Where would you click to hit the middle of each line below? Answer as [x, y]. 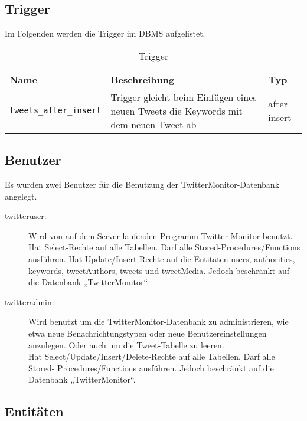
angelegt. [21, 196]
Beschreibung [143, 79]
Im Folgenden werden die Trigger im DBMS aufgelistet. [105, 33]
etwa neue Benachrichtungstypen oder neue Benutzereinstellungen [148, 333]
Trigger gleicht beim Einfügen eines [184, 97]
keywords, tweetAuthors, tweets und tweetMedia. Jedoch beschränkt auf [159, 270]
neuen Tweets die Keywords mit [177, 110]
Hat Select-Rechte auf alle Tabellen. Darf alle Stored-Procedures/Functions [164, 247]
